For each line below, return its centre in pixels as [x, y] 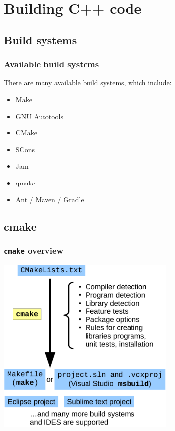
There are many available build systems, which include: [88, 83]
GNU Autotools [40, 116]
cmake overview [34, 250]
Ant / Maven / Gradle [50, 199]
